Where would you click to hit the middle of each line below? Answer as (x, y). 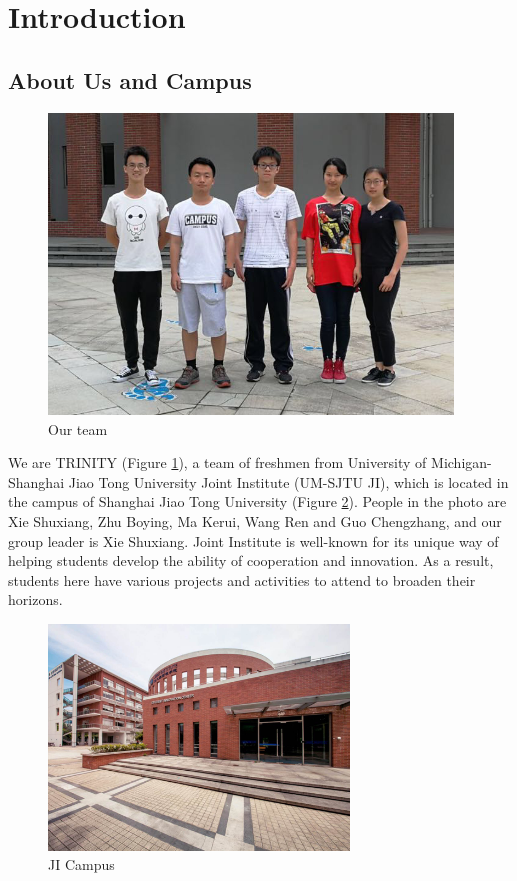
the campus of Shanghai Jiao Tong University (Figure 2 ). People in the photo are (257, 501)
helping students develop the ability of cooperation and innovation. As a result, (251, 560)
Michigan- (461, 462)
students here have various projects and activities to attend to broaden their (242, 579)
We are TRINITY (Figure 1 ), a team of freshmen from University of (217, 462)
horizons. (35, 599)
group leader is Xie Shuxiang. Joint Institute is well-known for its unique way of (253, 540)
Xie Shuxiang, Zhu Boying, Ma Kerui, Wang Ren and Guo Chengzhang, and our (255, 520)
